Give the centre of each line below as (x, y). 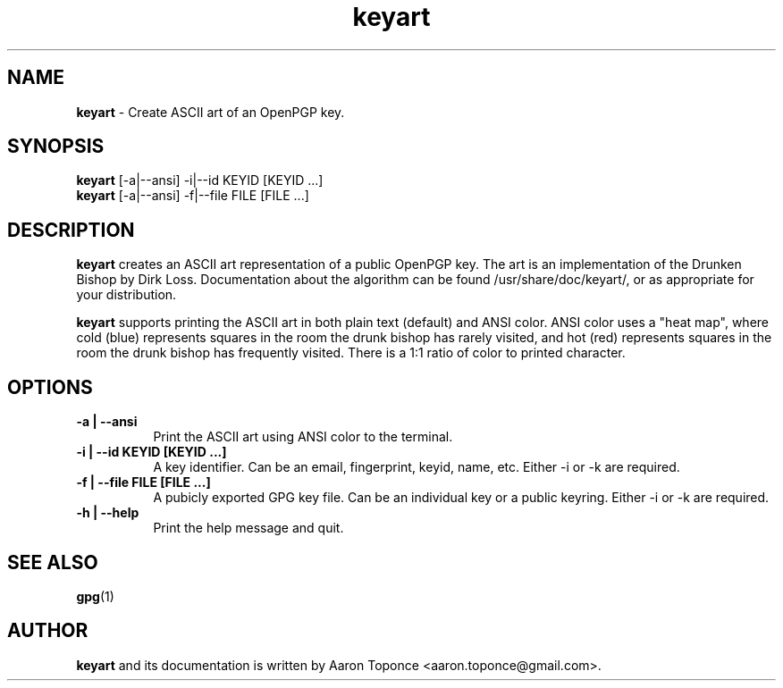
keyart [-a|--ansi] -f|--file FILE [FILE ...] (193, 196)
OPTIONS (50, 387)
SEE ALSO (53, 562)
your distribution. (126, 295)
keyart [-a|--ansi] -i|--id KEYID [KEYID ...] (200, 180)
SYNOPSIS (56, 147)
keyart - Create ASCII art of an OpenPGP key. (210, 112)
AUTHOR (48, 631)
